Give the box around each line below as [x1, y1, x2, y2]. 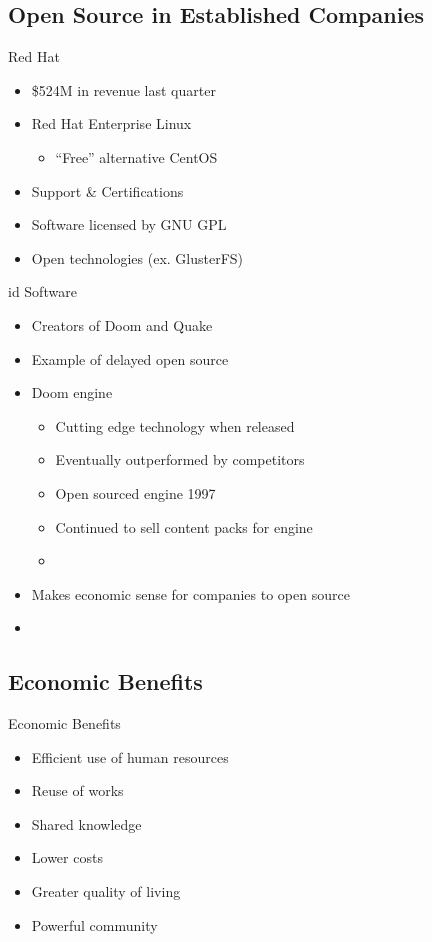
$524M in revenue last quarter [31, 79, 216, 100]
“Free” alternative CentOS [55, 146, 218, 167]
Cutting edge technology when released [55, 415, 295, 436]
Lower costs [31, 847, 103, 868]
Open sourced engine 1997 [55, 482, 216, 503]
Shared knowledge [31, 813, 142, 834]
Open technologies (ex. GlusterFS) [31, 247, 244, 268]
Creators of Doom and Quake [31, 314, 213, 335]
